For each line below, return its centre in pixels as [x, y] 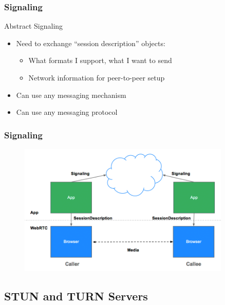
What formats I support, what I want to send [100, 60]
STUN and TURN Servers [76, 296]
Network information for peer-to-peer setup [97, 77]
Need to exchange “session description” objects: [91, 43]
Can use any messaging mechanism [71, 95]
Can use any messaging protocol [67, 112]
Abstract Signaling [34, 26]
